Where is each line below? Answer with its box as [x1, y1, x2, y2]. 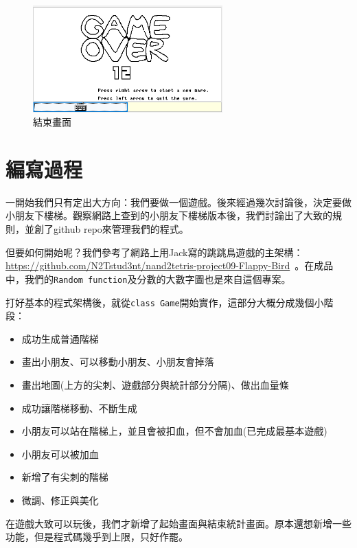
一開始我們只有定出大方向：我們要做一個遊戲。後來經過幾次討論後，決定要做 [5, 194, 352, 209]
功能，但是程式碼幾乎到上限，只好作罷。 [5, 529, 188, 544]
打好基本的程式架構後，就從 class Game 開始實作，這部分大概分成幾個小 [5, 295, 324, 309]
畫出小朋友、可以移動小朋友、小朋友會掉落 [21, 354, 214, 369]
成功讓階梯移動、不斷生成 [21, 400, 137, 415]
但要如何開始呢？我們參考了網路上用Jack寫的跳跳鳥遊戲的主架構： [5, 244, 303, 259]
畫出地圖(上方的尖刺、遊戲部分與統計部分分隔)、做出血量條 [21, 377, 289, 391]
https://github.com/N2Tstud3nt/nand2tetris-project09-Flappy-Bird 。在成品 [5, 258, 334, 273]
